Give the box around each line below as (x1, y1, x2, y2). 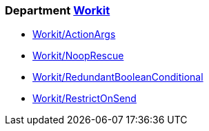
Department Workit (5, 3, 110, 17)
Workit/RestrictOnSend (32, 92, 137, 105)
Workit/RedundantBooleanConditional (32, 71, 203, 83)
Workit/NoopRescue (32, 50, 124, 62)
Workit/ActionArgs (32, 28, 116, 41)
